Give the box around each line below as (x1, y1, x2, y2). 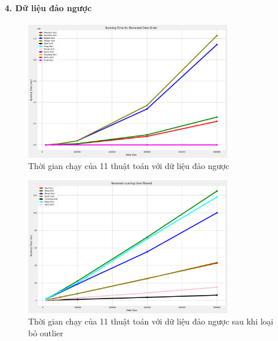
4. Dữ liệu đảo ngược (5, 1, 92, 14)
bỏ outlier (28, 326, 63, 339)
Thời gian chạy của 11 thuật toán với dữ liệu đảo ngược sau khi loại (28, 315, 273, 327)
